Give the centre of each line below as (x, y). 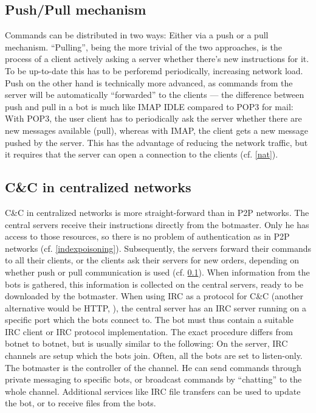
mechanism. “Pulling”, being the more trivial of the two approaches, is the (143, 47)
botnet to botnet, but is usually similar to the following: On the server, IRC (146, 343)
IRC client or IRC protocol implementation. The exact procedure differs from (149, 331)
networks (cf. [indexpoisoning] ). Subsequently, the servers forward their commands (158, 248)
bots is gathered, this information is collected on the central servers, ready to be (154, 284)
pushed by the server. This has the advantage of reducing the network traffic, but (156, 142)
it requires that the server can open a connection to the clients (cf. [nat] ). (142, 154)
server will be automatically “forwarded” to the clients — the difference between (155, 95)
